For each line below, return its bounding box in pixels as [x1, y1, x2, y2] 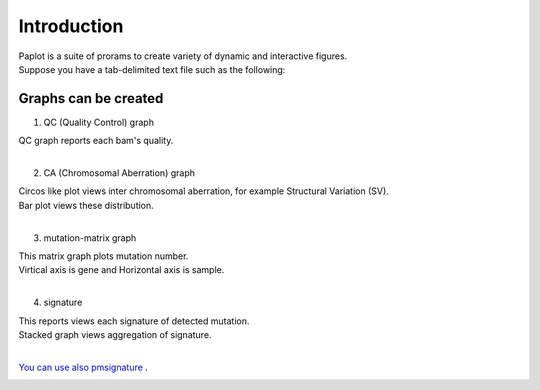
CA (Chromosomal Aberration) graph [43, 167, 195, 179]
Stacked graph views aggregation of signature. [18, 328, 212, 340]
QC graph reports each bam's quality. [18, 135, 174, 147]
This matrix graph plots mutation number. [18, 250, 189, 262]
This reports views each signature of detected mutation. [18, 315, 250, 327]
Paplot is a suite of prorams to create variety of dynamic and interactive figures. [18, 50, 348, 62]
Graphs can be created [18, 90, 164, 107]
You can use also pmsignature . [18, 361, 149, 373]
